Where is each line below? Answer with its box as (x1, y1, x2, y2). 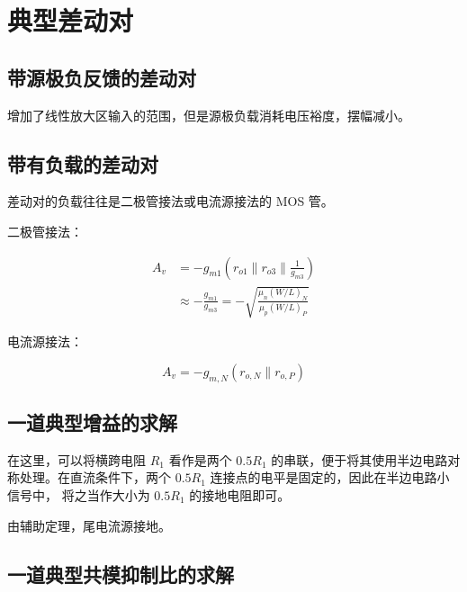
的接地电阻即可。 (189, 485, 291, 504)
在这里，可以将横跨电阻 (7, 450, 146, 469)
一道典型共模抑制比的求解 (7, 560, 234, 588)
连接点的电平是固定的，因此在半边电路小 (210, 468, 450, 487)
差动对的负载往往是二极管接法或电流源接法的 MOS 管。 (7, 192, 334, 211)
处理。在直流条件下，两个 (19, 468, 171, 487)
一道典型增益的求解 (7, 408, 177, 435)
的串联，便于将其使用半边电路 (271, 450, 448, 469)
